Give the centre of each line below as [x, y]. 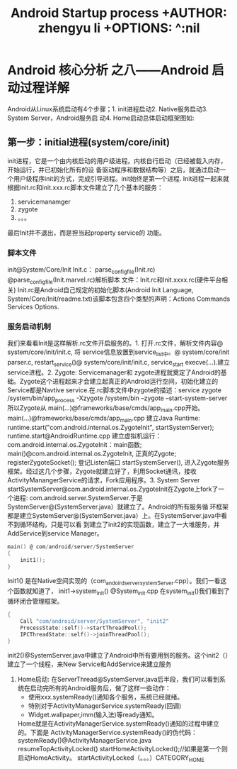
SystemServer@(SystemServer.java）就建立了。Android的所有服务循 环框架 [118, 507]
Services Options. [33, 306]
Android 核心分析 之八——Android [108, 71]
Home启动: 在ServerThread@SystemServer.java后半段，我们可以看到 [118, 680]
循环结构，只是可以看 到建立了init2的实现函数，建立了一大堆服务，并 [120, 524]
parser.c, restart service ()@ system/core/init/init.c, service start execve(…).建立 [119, 363]
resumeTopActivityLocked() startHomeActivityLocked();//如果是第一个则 [123, 749]
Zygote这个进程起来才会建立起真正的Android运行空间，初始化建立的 [118, 381]
